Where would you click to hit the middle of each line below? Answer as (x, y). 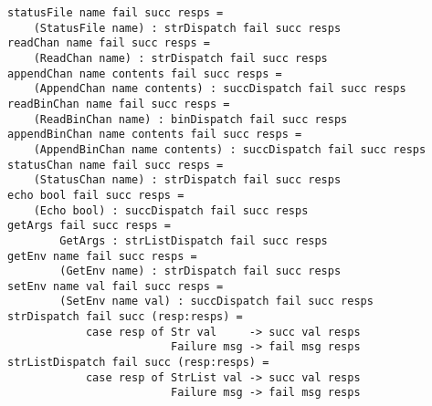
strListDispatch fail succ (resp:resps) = (138, 363)
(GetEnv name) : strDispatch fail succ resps (200, 271)
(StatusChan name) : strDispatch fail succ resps (187, 180)
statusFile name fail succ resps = (116, 13)
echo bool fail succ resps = (96, 195)
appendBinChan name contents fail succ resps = (155, 135)
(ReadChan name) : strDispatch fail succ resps (180, 58)
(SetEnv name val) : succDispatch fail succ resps (216, 302)
